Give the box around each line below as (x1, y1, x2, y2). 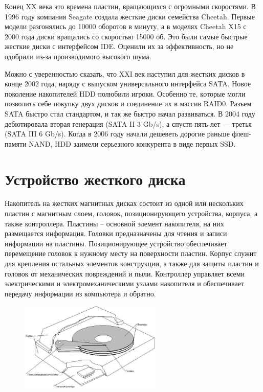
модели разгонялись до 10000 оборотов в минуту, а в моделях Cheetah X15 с (5, 21, 247, 32)
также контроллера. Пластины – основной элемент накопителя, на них (5, 218, 224, 228)
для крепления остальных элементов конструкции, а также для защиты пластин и (5, 258, 259, 268)
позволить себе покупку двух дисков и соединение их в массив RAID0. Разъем (5, 98, 252, 109)
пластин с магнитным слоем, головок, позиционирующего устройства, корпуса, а (5, 208, 258, 219)
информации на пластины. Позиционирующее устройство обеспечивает (5, 238, 227, 248)
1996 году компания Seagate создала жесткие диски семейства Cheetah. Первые (5, 11, 255, 21)
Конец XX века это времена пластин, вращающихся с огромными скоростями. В (5, 1, 256, 11)
